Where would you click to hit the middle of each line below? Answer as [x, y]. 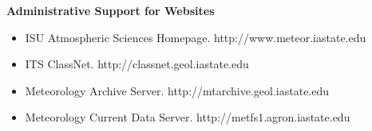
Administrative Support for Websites [111, 10]
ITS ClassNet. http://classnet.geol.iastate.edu [137, 64]
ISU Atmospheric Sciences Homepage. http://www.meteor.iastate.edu [196, 37]
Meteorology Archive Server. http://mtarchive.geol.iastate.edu [177, 90]
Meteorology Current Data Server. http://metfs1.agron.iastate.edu [188, 117]
